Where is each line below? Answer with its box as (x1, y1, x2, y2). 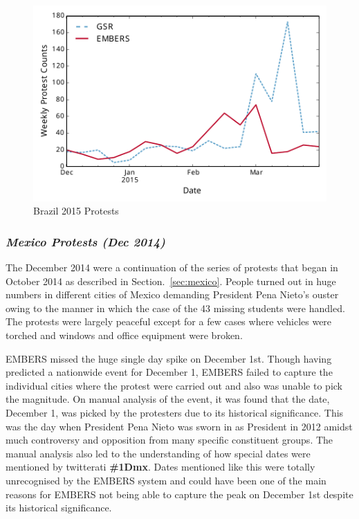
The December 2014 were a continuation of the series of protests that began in (6, 260, 338, 275)
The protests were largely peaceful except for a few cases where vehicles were (6, 314, 332, 329)
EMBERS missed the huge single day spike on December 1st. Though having (6, 351, 332, 365)
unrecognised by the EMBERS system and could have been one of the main (6, 473, 326, 487)
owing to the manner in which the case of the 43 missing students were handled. (6, 300, 345, 315)
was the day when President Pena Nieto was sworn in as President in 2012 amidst (6, 419, 353, 433)
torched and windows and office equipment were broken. (6, 328, 243, 343)
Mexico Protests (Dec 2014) (6, 233, 165, 250)
